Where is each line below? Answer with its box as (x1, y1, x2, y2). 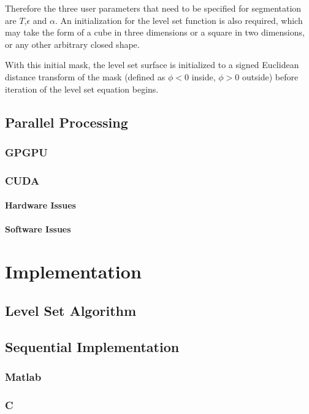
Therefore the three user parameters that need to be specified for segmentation (5, 2, 302, 14)
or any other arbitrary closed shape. (5, 37, 140, 50)
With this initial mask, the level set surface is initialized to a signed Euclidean (5, 58, 299, 71)
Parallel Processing (5, 112, 128, 131)
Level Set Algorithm (5, 301, 137, 320)
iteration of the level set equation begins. (5, 82, 159, 95)
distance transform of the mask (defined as (5, 70, 166, 83)
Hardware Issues (5, 199, 76, 212)
